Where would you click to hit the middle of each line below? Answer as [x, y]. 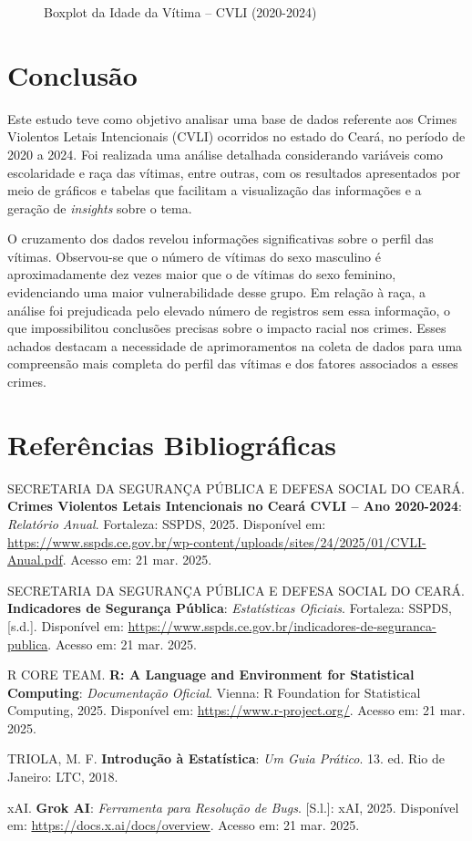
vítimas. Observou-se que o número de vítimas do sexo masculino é [194, 256]
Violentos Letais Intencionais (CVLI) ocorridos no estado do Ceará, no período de [236, 136]
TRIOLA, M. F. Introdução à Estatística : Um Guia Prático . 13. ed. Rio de [226, 758]
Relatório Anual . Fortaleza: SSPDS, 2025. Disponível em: [167, 523]
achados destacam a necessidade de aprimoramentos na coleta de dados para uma [235, 345]
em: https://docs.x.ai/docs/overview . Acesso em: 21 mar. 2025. [184, 825]
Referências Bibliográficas [172, 444]
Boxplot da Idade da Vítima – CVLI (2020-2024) [180, 12]
